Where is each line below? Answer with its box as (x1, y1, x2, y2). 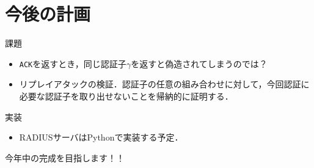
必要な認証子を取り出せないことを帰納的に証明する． (19, 89, 233, 102)
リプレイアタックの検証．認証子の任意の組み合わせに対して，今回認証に (19, 78, 310, 90)
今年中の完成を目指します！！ (5, 151, 125, 164)
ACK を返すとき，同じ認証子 (19, 57, 126, 70)
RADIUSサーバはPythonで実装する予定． (19, 131, 183, 144)
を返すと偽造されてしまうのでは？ (131, 57, 268, 70)
